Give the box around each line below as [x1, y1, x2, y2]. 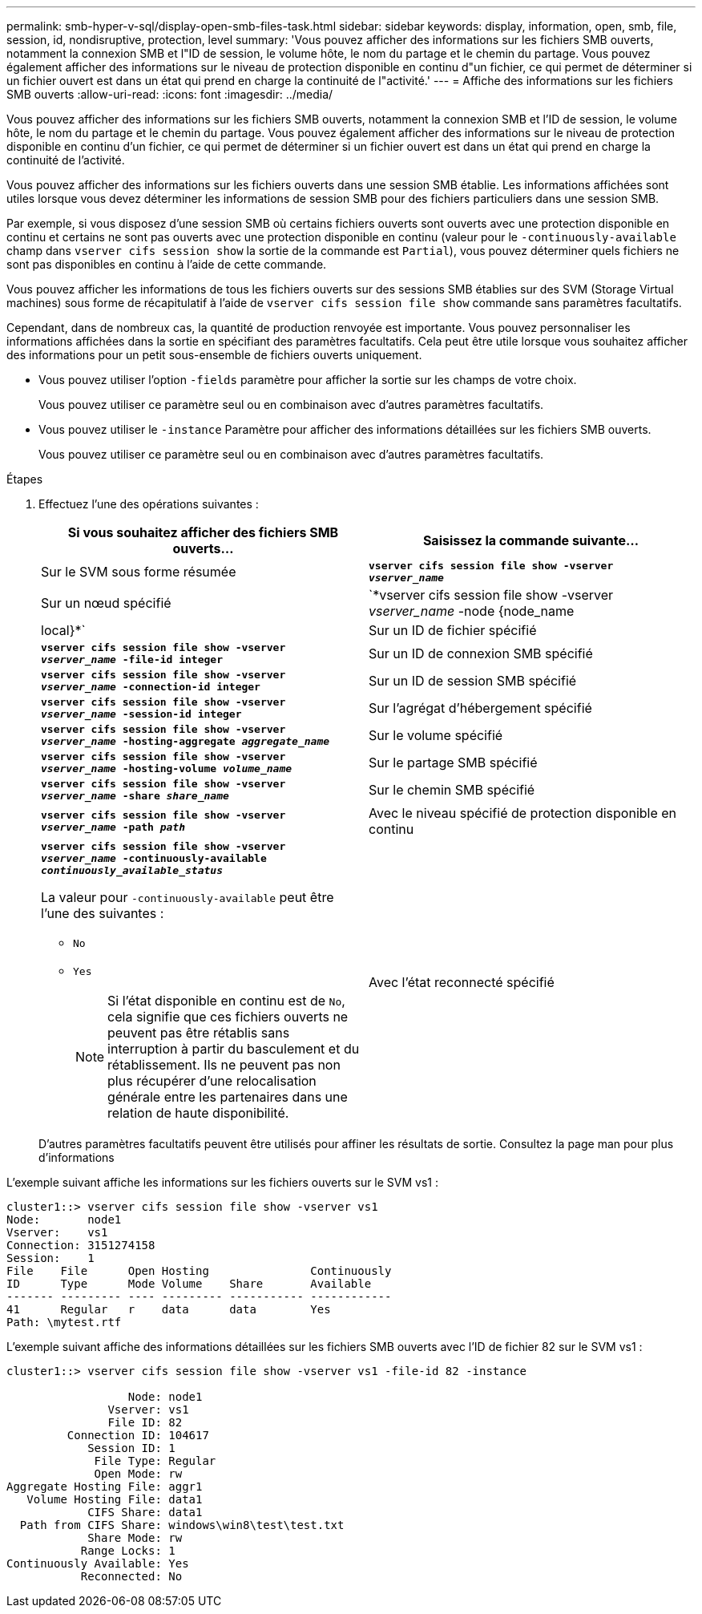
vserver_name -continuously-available [41, 852, 267, 864]
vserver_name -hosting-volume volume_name [41, 763, 292, 775]
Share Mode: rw [87, 1531, 183, 1544]
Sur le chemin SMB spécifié [369, 782, 535, 798]
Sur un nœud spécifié [41, 595, 171, 611]
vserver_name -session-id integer [41, 708, 242, 720]
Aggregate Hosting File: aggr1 [6, 1480, 203, 1493]
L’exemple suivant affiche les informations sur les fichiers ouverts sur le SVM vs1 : [6, 1175, 439, 1189]
